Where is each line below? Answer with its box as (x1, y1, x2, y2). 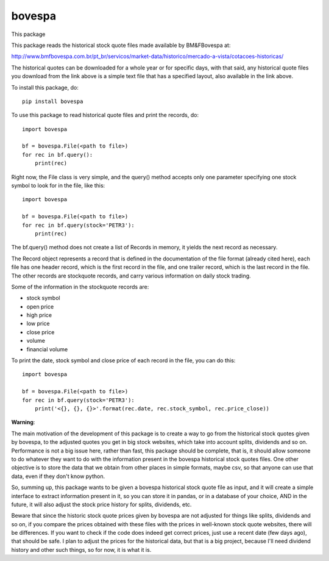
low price (26, 320, 50, 327)
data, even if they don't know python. (11, 473, 105, 480)
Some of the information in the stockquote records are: (11, 283, 149, 290)
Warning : (11, 418, 35, 426)
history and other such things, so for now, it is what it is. (11, 546, 152, 553)
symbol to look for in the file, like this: (11, 182, 105, 189)
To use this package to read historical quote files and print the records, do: (11, 112, 199, 119)
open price (26, 302, 54, 310)
